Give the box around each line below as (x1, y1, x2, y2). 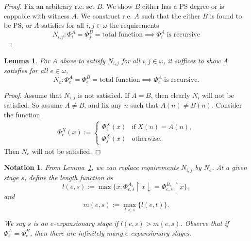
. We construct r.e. (76, 10, 132, 20)
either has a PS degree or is (142, 1, 224, 11)
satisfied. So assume (4, 100, 63, 110)
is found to (210, 10, 242, 20)
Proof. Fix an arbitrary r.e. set (4, 1, 95, 11)
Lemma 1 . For (4, 55, 50, 65)
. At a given (212, 162, 247, 172)
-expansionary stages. (128, 227, 192, 238)
